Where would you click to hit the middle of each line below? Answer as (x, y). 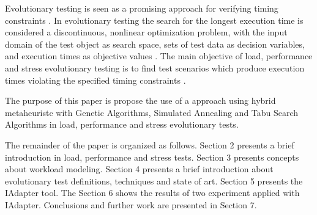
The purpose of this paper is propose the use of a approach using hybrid (140, 100)
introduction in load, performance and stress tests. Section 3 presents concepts (152, 157)
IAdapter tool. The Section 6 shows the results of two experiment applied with (152, 193)
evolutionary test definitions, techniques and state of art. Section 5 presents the (154, 180)
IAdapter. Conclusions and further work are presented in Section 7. (131, 204)
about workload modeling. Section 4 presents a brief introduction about (139, 169)
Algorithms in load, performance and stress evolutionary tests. (122, 124)
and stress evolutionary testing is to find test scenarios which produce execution (155, 67)
